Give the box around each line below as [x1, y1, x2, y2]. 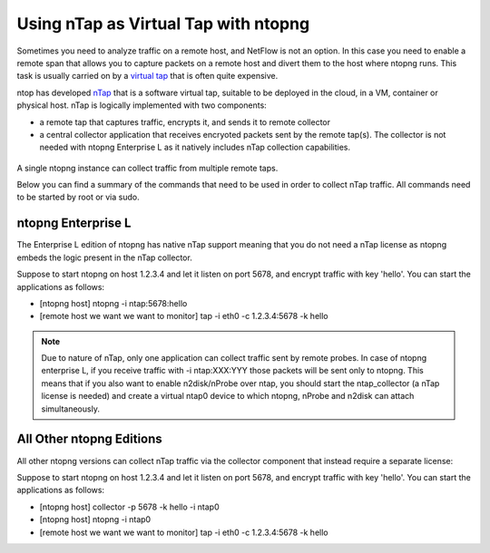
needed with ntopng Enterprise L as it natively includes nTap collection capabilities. [39, 141, 351, 153]
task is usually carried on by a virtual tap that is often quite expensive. [16, 71, 279, 82]
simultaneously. [41, 403, 100, 414]
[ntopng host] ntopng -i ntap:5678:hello [39, 297, 188, 308]
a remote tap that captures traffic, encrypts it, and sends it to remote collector [39, 116, 331, 127]
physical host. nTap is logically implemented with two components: [16, 100, 267, 111]
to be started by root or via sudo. [16, 191, 140, 203]
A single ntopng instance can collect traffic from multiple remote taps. [16, 162, 279, 173]
